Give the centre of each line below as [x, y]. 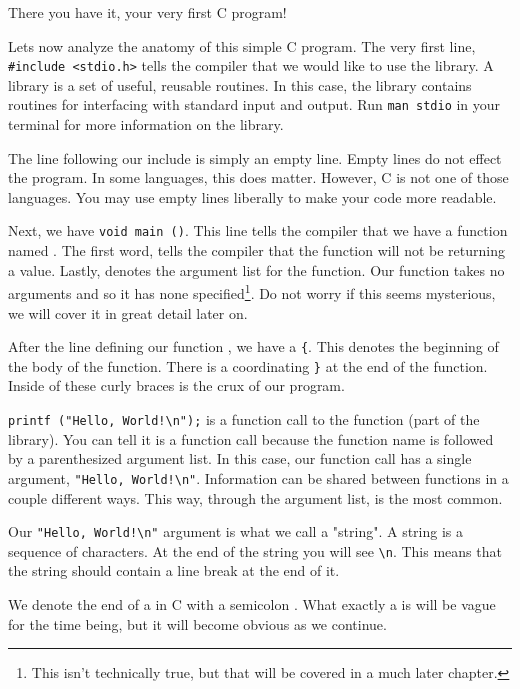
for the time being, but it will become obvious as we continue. [197, 623]
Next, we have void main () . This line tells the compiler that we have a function [258, 230]
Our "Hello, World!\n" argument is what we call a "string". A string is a [236, 531]
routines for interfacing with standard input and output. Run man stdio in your [254, 104]
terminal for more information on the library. [146, 124]
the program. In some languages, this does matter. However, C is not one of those [258, 177]
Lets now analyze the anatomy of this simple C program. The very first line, [242, 45]
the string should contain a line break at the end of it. [174, 570]
